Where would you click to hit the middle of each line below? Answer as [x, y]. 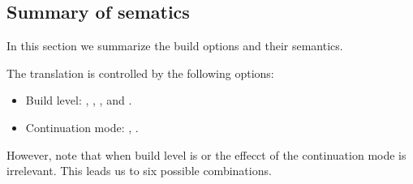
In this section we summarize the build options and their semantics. [175, 46]
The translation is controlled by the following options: [140, 73]
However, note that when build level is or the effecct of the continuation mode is [206, 154]
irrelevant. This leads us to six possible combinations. [139, 171]
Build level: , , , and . [79, 100]
